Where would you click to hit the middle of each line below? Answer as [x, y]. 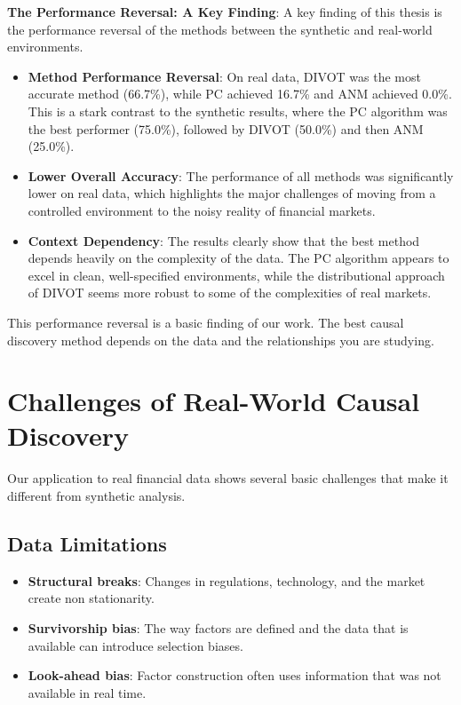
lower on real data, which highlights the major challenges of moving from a [232, 193]
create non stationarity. [91, 598]
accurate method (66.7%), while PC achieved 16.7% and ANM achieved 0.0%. [240, 94]
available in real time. [87, 692]
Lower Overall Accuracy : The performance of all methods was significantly [241, 175]
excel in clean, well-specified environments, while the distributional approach [236, 275]
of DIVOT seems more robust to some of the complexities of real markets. [230, 293]
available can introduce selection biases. [135, 645]
